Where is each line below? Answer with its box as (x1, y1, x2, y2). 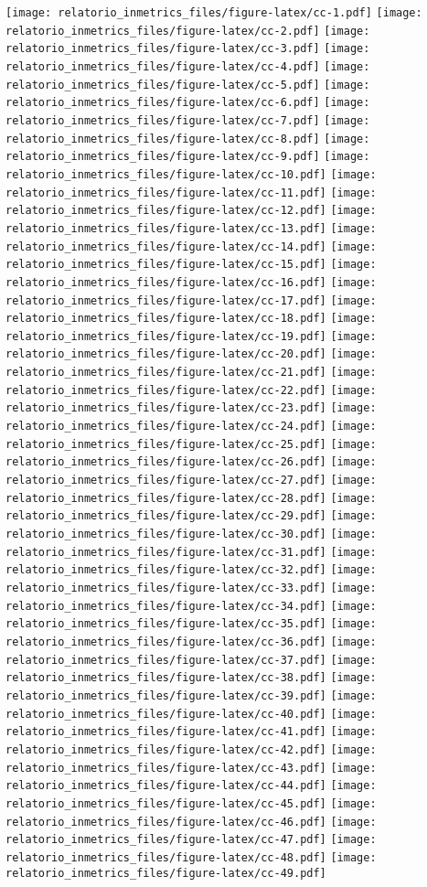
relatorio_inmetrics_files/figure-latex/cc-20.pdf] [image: (5, 347, 377, 361)
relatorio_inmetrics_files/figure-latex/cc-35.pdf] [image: (5, 617, 377, 631)
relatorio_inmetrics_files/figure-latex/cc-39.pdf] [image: (5, 689, 377, 702)
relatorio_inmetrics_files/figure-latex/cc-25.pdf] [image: (5, 437, 377, 451)
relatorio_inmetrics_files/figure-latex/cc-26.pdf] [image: (5, 455, 377, 469)
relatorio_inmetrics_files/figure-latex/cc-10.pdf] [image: (5, 167, 377, 181)
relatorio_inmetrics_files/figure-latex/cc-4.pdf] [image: (5, 59, 370, 73)
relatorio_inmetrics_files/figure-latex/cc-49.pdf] (5, 866, 326, 880)
